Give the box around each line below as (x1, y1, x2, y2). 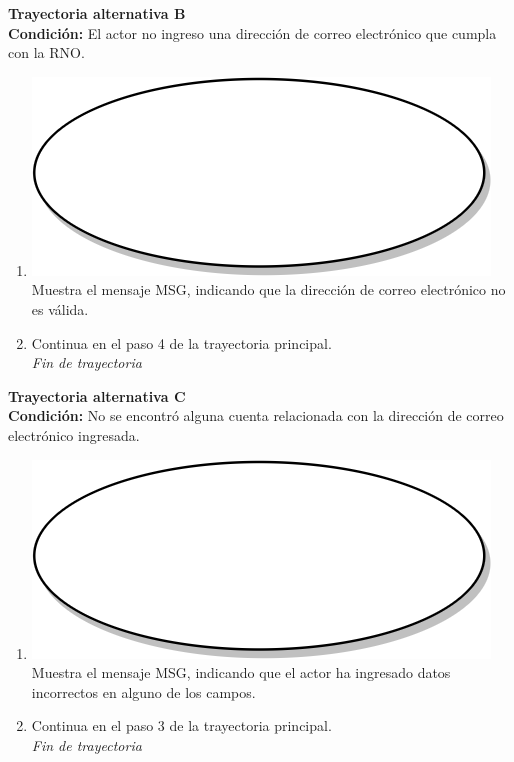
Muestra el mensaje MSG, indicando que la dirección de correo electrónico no (31, 279, 506, 300)
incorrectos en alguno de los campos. (31, 681, 256, 702)
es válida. (31, 298, 89, 319)
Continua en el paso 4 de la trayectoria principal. (31, 332, 332, 353)
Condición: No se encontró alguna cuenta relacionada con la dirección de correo (8, 405, 504, 426)
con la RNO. (8, 42, 85, 63)
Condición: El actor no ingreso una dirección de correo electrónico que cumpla (8, 22, 497, 43)
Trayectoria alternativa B (8, 3, 186, 23)
